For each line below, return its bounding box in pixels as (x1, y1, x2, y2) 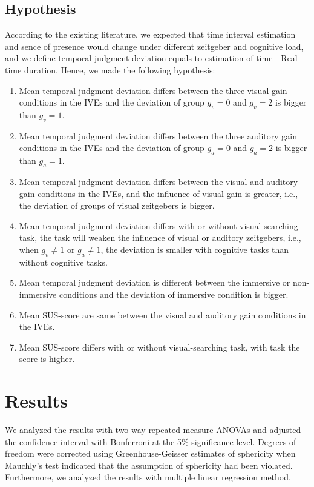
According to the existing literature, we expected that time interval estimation (5, 28, 296, 41)
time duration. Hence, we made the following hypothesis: (5, 63, 215, 76)
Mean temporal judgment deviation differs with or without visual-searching (19, 219, 298, 232)
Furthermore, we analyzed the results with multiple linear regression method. (5, 471, 291, 483)
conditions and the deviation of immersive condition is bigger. (59, 287, 289, 300)
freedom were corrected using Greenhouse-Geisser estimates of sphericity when (5, 447, 296, 460)
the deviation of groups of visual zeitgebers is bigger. (19, 199, 215, 212)
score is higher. (19, 352, 75, 365)
